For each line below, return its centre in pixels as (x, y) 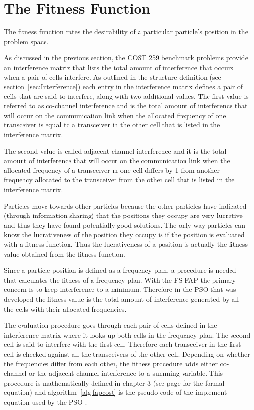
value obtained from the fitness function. (65, 253)
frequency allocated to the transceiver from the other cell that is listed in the (119, 180)
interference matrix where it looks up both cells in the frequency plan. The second (127, 334)
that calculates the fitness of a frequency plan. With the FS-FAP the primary (120, 279)
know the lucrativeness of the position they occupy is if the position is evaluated (124, 234)
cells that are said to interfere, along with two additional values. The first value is (126, 96)
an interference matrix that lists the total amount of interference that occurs (119, 67)
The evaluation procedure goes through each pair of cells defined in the (111, 325)
